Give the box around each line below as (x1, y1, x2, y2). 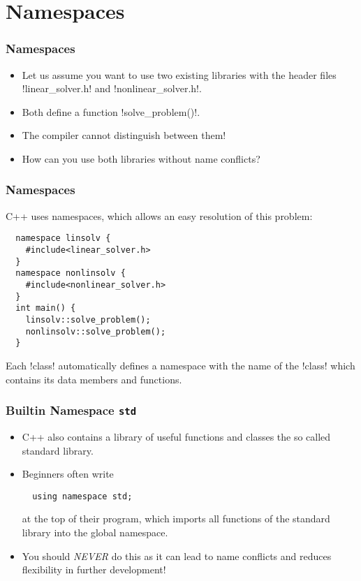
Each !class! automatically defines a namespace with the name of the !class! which (6, 358, 355, 372)
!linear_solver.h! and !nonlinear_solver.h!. (22, 81, 202, 96)
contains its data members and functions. (6, 372, 182, 386)
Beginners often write (22, 466, 114, 481)
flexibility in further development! (22, 562, 166, 577)
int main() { (15, 303, 76, 314)
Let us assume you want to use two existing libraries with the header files (22, 67, 337, 82)
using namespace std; (32, 491, 133, 501)
